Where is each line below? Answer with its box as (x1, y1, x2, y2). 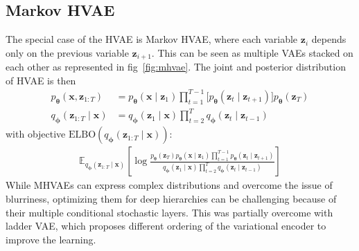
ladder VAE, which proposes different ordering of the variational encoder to (6, 219, 326, 233)
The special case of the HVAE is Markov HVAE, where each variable (6, 32, 298, 46)
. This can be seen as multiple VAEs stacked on (151, 45, 353, 59)
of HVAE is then (6, 73, 76, 87)
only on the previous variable (6, 45, 129, 59)
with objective (6, 127, 66, 141)
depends (311, 32, 347, 46)
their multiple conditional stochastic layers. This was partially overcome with (6, 205, 333, 219)
